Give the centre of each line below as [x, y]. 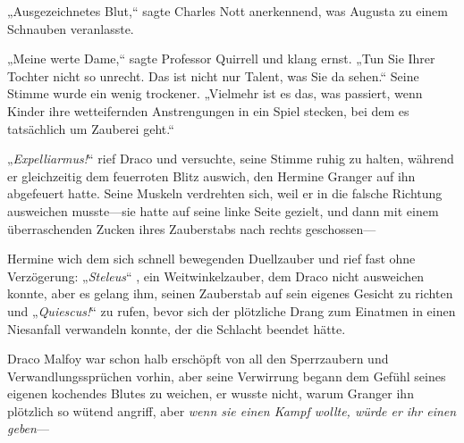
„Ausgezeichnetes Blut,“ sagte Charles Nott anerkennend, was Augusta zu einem [228, 11]
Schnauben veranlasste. [71, 28]
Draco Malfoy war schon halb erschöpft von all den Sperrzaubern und [198, 359]
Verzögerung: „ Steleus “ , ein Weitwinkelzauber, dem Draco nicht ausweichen [216, 276]
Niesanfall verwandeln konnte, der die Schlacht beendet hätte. [177, 328]
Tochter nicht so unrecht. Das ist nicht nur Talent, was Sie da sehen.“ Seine [213, 75]
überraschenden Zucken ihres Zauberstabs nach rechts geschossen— [192, 228]
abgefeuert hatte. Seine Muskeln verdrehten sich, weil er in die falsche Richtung [225, 193]
